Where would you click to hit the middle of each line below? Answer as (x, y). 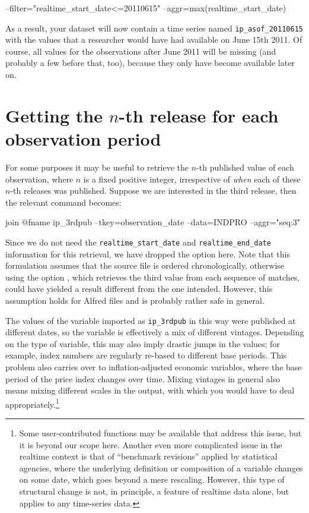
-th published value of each (245, 167)
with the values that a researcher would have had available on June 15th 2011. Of (154, 40)
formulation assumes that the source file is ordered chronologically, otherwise (145, 265)
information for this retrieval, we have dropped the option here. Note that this (148, 254)
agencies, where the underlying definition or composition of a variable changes (161, 468)
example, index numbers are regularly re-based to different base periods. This (146, 355)
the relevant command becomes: (63, 202)
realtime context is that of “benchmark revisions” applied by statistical (148, 456)
